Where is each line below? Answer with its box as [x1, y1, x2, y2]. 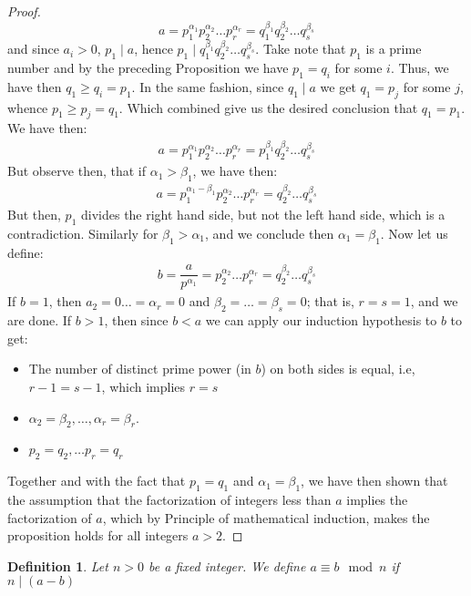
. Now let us [380, 223, 448, 242]
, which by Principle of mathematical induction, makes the [102, 508, 430, 527]
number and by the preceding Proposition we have [7, 57, 289, 77]
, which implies [101, 377, 186, 396]
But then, [7, 205, 61, 224]
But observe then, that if [7, 161, 146, 180]
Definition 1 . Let [7, 556, 108, 575]
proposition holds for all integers [7, 526, 189, 545]
